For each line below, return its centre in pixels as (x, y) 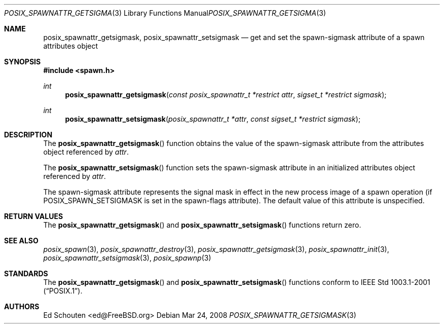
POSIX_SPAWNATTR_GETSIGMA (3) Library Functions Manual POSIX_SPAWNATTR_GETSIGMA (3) (165, 13)
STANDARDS (26, 274)
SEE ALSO (21, 241)
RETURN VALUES (34, 216)
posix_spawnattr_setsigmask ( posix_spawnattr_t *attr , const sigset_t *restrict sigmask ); (213, 119)
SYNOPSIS (23, 62)
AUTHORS (22, 306)
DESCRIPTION (28, 135)
